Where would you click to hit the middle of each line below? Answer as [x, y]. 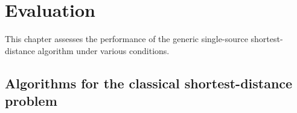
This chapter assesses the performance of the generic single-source [126, 39]
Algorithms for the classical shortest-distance [149, 83]
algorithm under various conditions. [104, 50]
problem [31, 101]
